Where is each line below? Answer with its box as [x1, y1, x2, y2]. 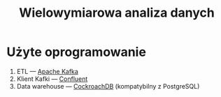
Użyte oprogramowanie [6, 44, 146, 60]
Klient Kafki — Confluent [16, 75, 88, 83]
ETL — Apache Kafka [16, 67, 78, 75]
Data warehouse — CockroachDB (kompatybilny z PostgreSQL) [16, 82, 200, 90]
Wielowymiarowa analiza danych [19, 5, 215, 21]
